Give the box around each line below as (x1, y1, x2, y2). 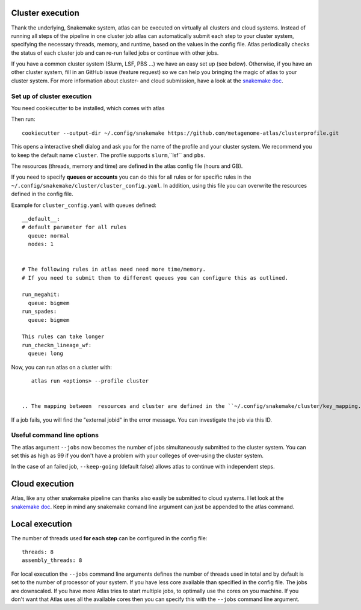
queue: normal (28, 232, 70, 239)
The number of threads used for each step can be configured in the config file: (11, 534, 208, 541)
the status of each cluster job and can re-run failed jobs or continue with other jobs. (11, 49, 219, 57)
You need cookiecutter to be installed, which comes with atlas (11, 105, 165, 111)
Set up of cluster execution (11, 92, 92, 100)
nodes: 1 (28, 241, 54, 248)
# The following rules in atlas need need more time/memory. (22, 266, 206, 273)
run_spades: (22, 308, 57, 315)
